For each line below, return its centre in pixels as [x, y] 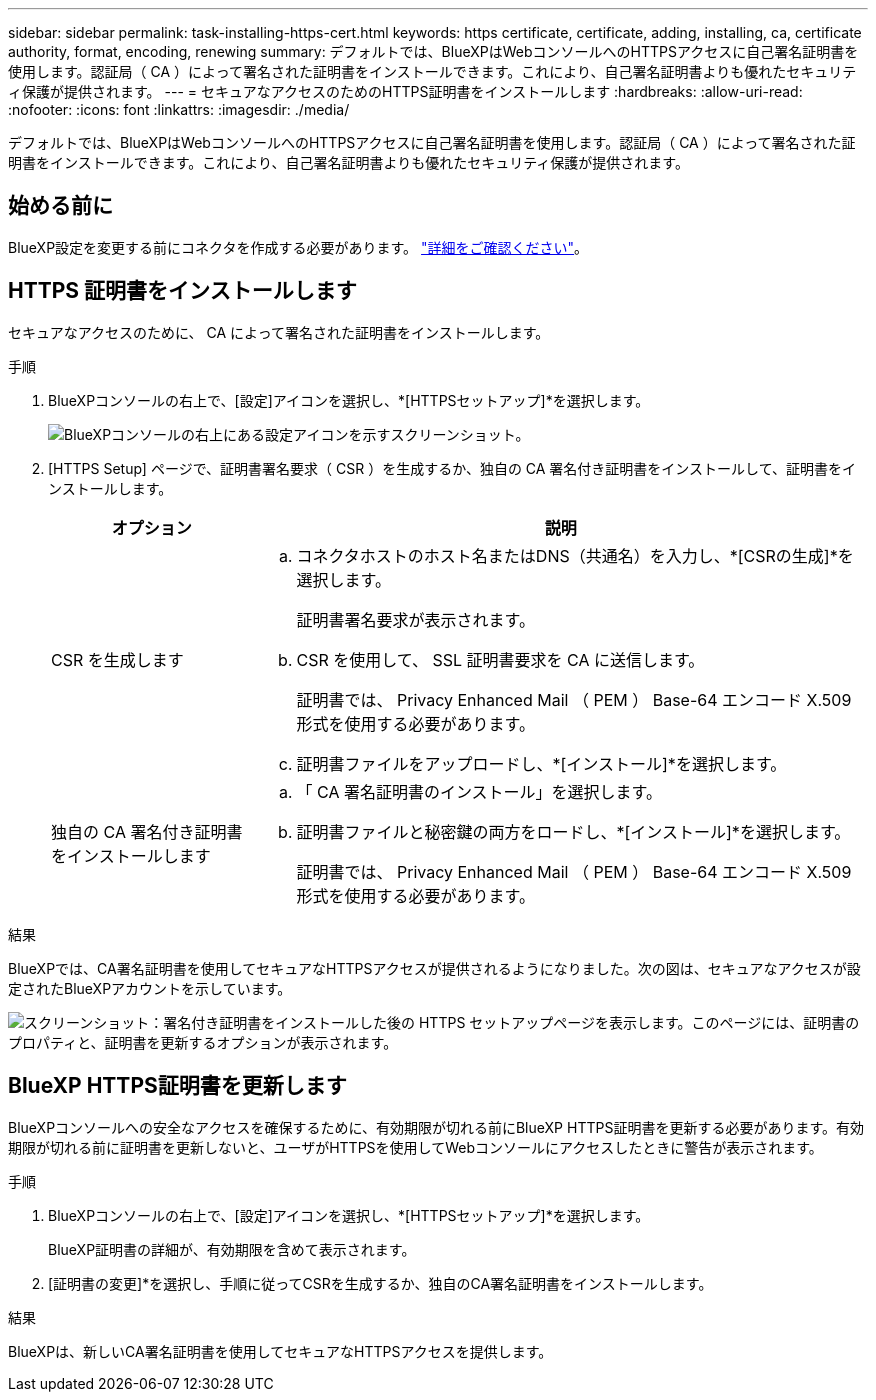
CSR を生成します [117, 659]
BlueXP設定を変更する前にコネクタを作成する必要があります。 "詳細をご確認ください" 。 [298, 247]
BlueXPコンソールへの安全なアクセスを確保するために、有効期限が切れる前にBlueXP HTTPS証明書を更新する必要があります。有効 [436, 1127]
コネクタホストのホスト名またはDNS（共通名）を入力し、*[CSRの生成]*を [575, 555]
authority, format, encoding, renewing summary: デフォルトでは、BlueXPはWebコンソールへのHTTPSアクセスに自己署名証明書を [433, 51]
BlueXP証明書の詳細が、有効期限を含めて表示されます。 [232, 1249]
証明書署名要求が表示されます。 [415, 619]
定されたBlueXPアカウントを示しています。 [150, 988]
